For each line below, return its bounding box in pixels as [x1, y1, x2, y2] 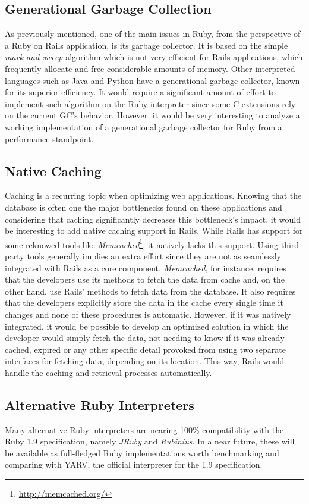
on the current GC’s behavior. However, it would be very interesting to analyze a [5, 109, 300, 121]
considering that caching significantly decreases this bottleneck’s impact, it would [5, 212, 301, 225]
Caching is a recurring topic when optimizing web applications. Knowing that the [5, 189, 302, 202]
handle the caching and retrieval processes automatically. [5, 366, 212, 378]
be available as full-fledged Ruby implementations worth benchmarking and [5, 446, 279, 459]
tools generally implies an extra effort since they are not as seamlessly [27, 249, 282, 262]
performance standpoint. [5, 132, 94, 145]
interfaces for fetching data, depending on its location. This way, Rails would [5, 355, 285, 367]
